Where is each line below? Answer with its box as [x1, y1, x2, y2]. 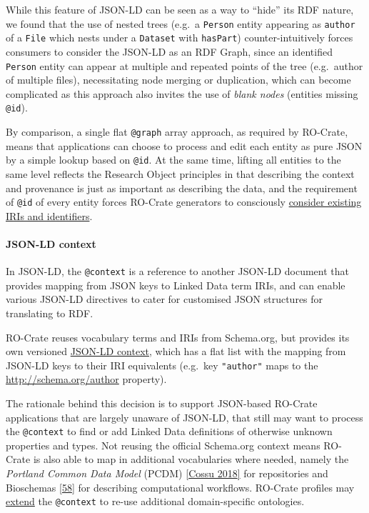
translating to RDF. [6, 305, 93, 320]
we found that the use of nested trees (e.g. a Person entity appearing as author [6, 16, 355, 31]
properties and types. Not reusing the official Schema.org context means [6, 437, 320, 452]
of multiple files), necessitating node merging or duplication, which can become [6, 72, 351, 87]
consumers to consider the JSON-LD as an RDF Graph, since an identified [6, 44, 333, 59]
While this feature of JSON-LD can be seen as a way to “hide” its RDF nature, [6, 2, 354, 16]
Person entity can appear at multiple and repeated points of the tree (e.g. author [6, 58, 363, 73]
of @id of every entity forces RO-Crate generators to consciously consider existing [6, 194, 362, 209]
